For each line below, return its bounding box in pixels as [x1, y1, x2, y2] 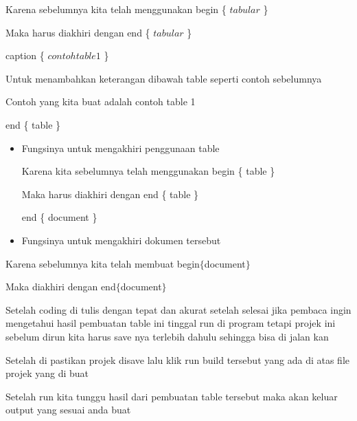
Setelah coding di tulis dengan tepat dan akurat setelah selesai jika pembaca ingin [5, 302, 352, 316]
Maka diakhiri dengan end [5, 279, 116, 294]
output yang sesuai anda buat [5, 402, 131, 417]
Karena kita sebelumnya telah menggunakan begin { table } [21, 164, 275, 178]
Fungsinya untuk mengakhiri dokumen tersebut [21, 233, 221, 247]
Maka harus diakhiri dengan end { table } [21, 186, 199, 201]
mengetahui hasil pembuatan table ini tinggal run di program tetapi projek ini [5, 316, 336, 330]
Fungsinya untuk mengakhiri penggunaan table [21, 140, 220, 155]
